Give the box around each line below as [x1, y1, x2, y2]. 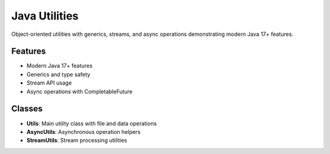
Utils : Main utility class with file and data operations [26, 119, 157, 127]
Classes [11, 103, 43, 114]
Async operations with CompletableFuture [26, 88, 133, 95]
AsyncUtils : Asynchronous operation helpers [26, 128, 141, 135]
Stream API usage [26, 79, 72, 86]
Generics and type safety [26, 71, 91, 78]
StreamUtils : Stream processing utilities [26, 137, 128, 144]
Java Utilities [11, 9, 79, 23]
